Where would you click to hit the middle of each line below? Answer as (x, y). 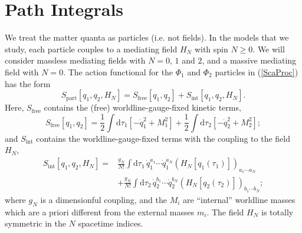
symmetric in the (35, 223)
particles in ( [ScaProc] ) (257, 71)
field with (22, 71)
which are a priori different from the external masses (100, 212)
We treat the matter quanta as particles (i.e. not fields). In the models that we (147, 37)
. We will (269, 49)
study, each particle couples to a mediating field (91, 49)
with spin (211, 49)
